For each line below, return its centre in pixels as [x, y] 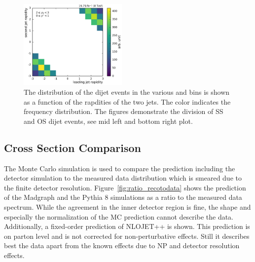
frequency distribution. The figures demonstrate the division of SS [124, 111]
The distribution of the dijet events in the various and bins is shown [127, 92]
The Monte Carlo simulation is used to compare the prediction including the [120, 168]
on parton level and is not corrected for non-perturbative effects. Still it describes [127, 236]
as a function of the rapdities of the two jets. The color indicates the [127, 101]
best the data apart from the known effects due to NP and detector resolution [122, 245]
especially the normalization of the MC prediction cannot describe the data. [119, 216]
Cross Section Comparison [73, 147]
